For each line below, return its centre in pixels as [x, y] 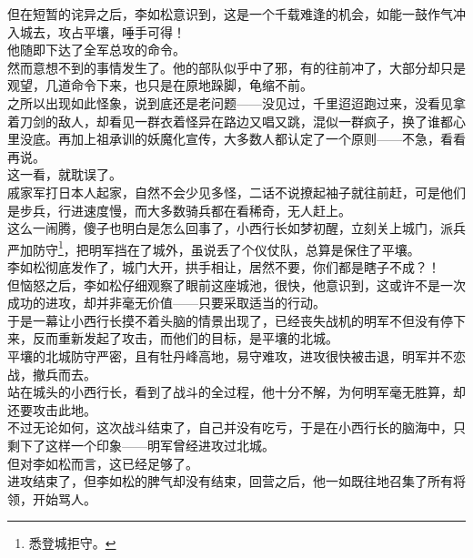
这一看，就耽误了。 [65, 174]
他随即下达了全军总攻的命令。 [96, 50]
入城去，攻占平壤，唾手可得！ [96, 31]
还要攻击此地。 [52, 409]
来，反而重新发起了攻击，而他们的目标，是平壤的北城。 [173, 338]
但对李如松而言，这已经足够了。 [103, 463]
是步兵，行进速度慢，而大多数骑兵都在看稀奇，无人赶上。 [179, 210]
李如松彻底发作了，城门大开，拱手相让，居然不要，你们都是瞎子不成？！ [224, 266]
